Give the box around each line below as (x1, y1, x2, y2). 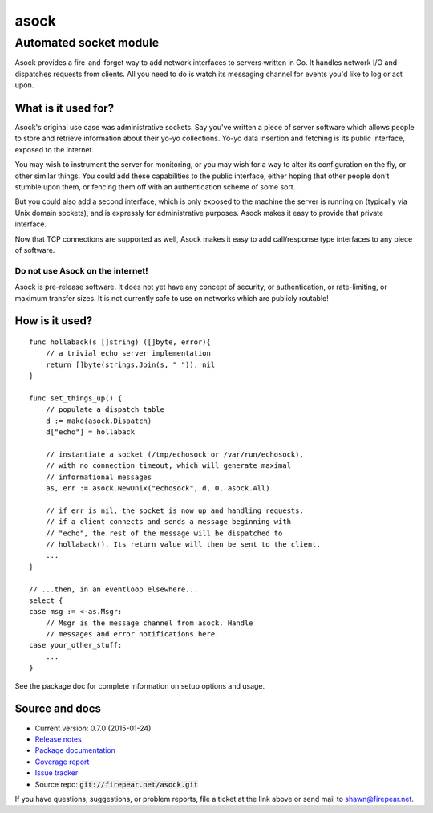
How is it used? (14, 314, 93, 328)
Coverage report (34, 757, 90, 766)
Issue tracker (34, 768, 79, 778)
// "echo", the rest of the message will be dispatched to (45, 528, 283, 538)
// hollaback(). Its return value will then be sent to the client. (45, 539, 321, 549)
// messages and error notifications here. (45, 630, 220, 639)
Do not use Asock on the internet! (14, 265, 148, 276)
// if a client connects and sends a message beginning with (45, 518, 292, 526)
